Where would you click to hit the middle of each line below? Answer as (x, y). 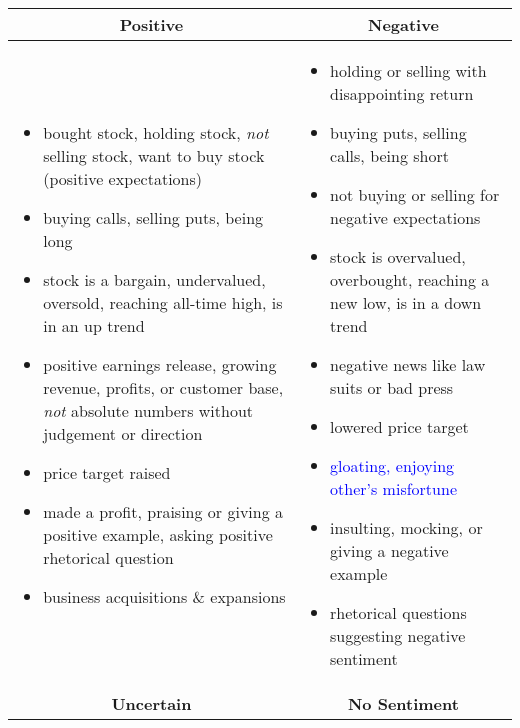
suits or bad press (392, 387)
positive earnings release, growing (160, 364)
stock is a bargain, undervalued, (154, 279)
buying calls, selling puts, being (153, 217)
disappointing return (402, 93)
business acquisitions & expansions (164, 596)
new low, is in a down (406, 302)
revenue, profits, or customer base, (163, 387)
